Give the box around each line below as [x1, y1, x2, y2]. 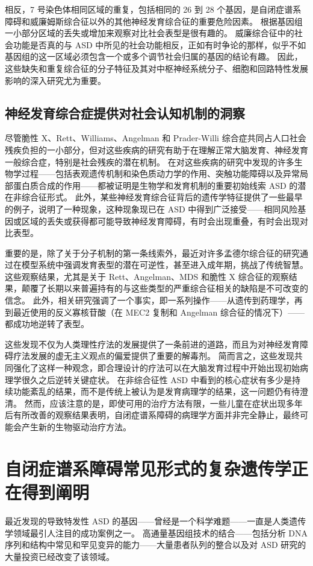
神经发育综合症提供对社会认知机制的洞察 [5, 103, 245, 122]
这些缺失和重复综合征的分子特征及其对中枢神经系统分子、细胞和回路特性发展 [5, 62, 308, 74]
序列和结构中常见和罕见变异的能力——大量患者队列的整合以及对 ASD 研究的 [5, 538, 306, 551]
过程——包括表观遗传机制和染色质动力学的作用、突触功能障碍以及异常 [21, 167, 300, 180]
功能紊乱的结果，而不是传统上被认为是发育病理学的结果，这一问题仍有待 [13, 385, 300, 398]
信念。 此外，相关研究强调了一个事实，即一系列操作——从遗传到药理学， [5, 294, 294, 307]
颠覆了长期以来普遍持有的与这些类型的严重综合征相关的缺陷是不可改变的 [21, 282, 308, 294]
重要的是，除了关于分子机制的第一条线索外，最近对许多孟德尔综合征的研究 [5, 246, 300, 259]
